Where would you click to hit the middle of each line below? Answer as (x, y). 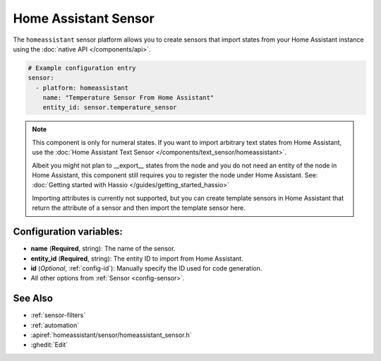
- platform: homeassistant (82, 88)
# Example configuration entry (82, 68)
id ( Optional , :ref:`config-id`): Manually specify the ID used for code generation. (146, 268)
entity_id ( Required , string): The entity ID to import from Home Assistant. (137, 259)
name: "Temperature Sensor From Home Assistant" (128, 98)
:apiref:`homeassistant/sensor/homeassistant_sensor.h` (111, 335)
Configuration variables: (68, 232)
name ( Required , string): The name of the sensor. (103, 249)
